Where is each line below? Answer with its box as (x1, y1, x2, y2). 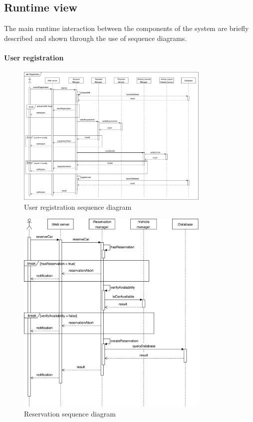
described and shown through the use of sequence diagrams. (4, 32, 187, 43)
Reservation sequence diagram (24, 409, 116, 419)
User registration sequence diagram (24, 201, 132, 212)
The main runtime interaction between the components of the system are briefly (4, 23, 249, 33)
